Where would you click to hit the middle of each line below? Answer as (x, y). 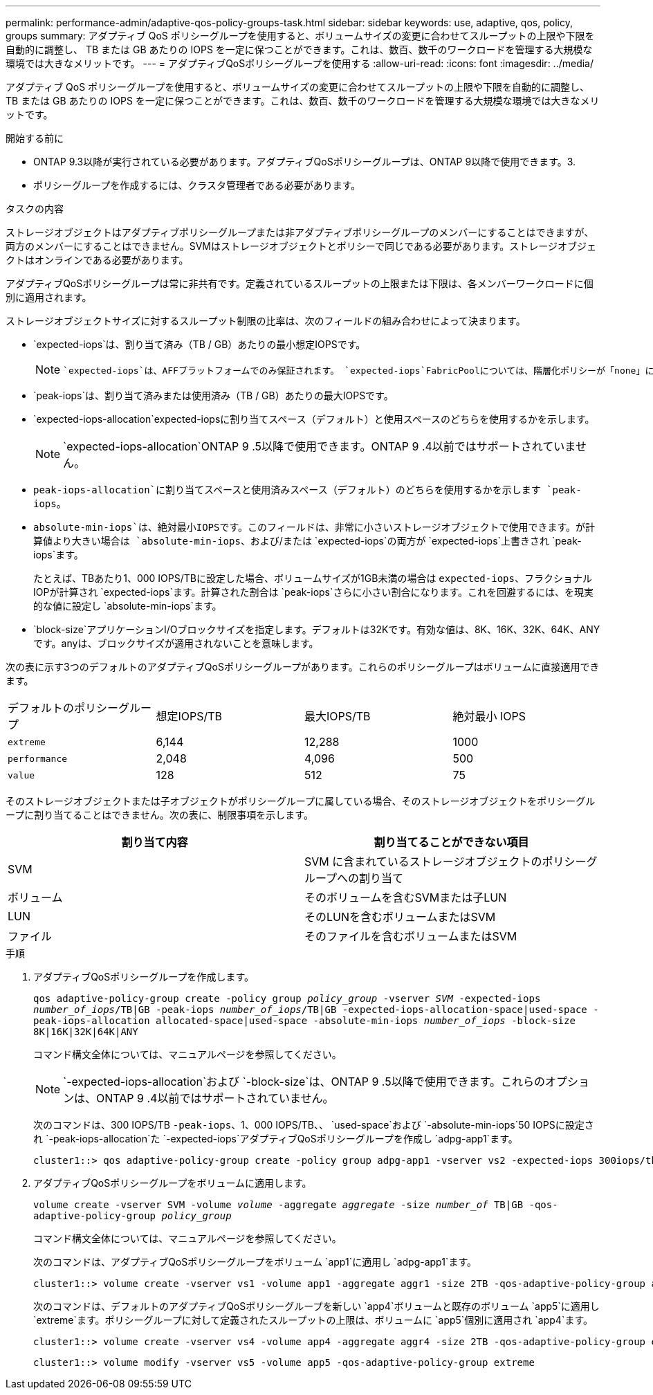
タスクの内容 (35, 209)
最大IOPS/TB (338, 716)
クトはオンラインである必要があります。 (97, 260)
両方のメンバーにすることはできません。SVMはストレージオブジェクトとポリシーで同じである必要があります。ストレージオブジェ (301, 246)
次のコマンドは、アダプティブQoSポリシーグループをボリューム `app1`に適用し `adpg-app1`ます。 (255, 1262)
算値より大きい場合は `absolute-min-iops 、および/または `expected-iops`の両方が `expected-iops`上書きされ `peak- (307, 541)
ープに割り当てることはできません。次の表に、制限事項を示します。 (159, 815)
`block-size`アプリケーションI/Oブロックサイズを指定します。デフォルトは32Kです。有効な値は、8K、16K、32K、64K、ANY (317, 629)
